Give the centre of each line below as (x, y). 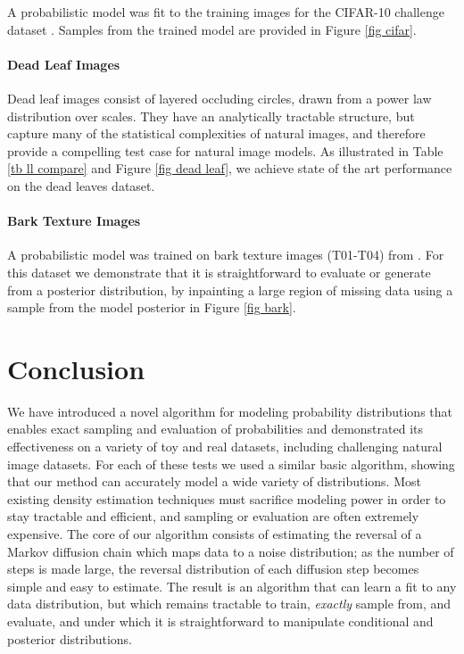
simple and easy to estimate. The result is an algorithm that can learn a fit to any (232, 586)
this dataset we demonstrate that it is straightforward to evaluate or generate (219, 272)
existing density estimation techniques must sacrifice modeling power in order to (227, 498)
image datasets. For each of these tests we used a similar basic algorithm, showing (231, 464)
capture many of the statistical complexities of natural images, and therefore (216, 133)
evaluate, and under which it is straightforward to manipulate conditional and (220, 621)
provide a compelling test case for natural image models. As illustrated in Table (225, 150)
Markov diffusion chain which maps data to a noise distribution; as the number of (231, 551)
